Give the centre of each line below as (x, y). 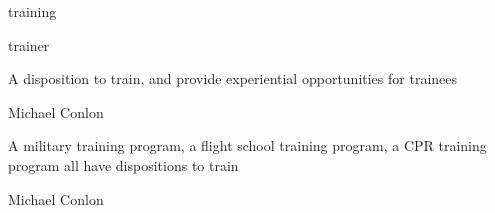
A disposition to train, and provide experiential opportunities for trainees (233, 78)
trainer (29, 44)
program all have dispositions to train (123, 164)
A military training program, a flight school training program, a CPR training (247, 145)
